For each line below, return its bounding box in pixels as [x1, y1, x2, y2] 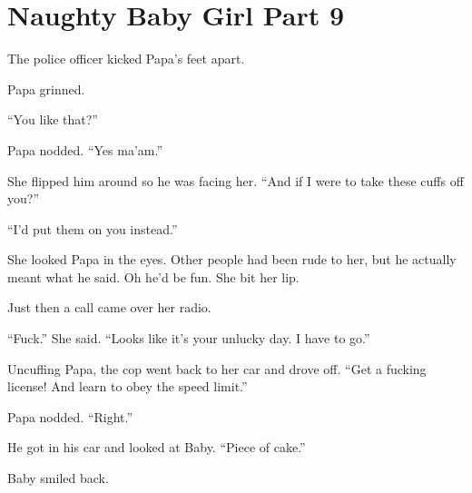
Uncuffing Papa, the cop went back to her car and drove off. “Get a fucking [7, 359, 427, 378]
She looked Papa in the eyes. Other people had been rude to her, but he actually [7, 250, 457, 269]
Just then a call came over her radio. [7, 298, 211, 317]
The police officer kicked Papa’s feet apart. [7, 49, 245, 68]
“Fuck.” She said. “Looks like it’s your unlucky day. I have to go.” [7, 329, 370, 348]
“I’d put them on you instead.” [7, 219, 178, 238]
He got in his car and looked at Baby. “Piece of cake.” [7, 438, 306, 457]
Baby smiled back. [7, 468, 109, 488]
